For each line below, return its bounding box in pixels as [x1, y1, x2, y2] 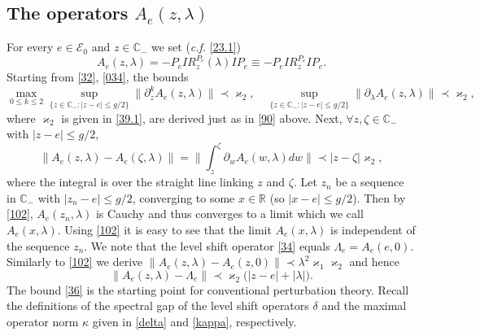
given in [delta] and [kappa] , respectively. [92, 312, 297, 329]
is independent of [330, 220, 416, 238]
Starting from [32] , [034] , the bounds [7, 68, 189, 85]
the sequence [7, 237, 70, 254]
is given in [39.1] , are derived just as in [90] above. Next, [61, 109, 343, 126]
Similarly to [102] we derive [7, 253, 143, 270]
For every [7, 38, 54, 55]
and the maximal [321, 297, 407, 314]
